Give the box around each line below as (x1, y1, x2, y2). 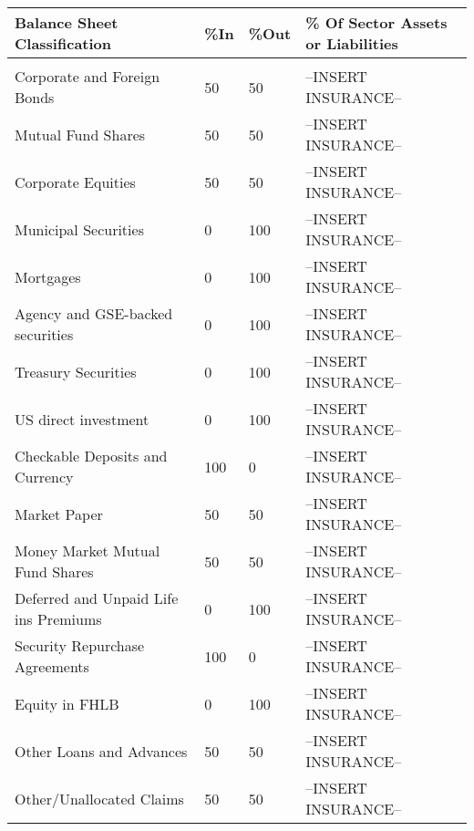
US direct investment (15, 408, 149, 430)
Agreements (15, 656, 89, 677)
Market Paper (15, 503, 103, 525)
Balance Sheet (15, 12, 118, 33)
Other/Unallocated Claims (15, 787, 184, 809)
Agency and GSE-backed (15, 303, 173, 324)
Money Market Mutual (15, 540, 160, 561)
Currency (15, 466, 74, 487)
